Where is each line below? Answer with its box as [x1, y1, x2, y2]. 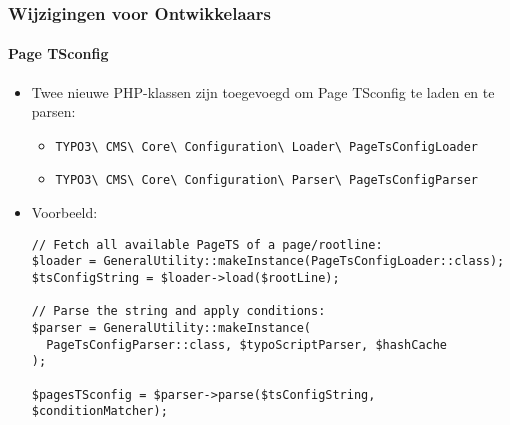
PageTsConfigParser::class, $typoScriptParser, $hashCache [46, 337, 448, 352]
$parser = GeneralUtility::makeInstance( [31, 321, 311, 336]
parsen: [31, 101, 76, 122]
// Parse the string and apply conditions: [31, 304, 326, 319]
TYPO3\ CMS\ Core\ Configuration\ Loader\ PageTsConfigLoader [55, 139, 478, 154]
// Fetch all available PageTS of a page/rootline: [31, 237, 383, 252]
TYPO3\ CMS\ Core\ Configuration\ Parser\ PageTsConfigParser [55, 173, 478, 188]
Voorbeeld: [31, 202, 98, 223]
